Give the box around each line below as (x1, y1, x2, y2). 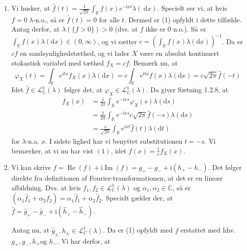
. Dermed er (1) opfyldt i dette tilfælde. (124, 14, 242, 24)
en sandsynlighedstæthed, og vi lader (20, 48, 130, 58)
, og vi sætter (97, 36, 137, 46)
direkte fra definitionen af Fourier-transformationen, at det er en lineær (11, 173, 223, 183)
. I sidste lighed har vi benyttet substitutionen (45, 136, 183, 146)
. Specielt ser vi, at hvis (157, 3, 227, 13)
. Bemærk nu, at (129, 57, 178, 67)
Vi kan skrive (11, 162, 51, 172)
